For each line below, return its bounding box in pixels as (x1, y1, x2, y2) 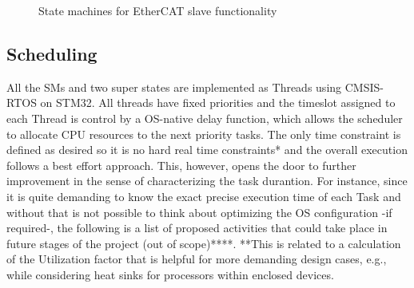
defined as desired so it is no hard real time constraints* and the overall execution (6, 141, 408, 158)
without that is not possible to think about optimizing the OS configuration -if (6, 203, 392, 220)
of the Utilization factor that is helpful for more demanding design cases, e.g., (6, 251, 387, 267)
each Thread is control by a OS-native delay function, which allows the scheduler (6, 109, 403, 126)
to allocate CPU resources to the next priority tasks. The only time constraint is (6, 125, 401, 142)
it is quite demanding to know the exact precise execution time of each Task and (6, 187, 401, 204)
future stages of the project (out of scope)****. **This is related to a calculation (6, 235, 401, 251)
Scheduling (6, 41, 98, 65)
